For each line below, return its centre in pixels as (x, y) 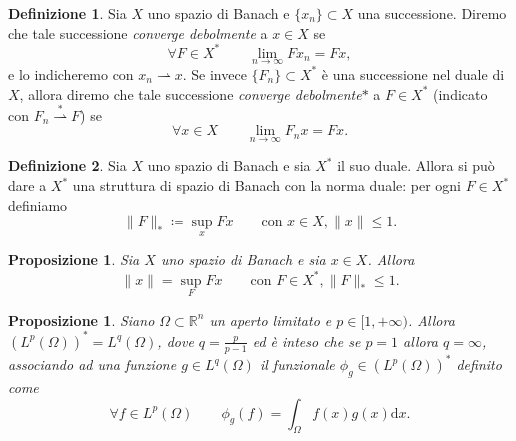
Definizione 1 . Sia (67, 13)
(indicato (460, 93)
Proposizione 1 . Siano (81, 319)
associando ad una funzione (92, 364)
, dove (175, 340)
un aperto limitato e (270, 319)
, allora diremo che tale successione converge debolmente (190, 93)
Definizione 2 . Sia (67, 165)
